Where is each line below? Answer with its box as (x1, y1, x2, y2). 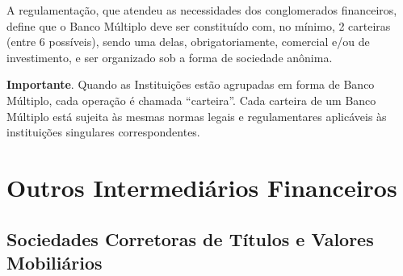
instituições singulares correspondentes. (6, 123, 200, 140)
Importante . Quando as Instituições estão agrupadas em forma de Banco (6, 76, 375, 93)
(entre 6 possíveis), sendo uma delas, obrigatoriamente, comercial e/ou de (6, 33, 370, 50)
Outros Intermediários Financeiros (6, 170, 397, 203)
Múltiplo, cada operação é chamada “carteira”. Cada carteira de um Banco (6, 91, 376, 108)
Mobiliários (6, 249, 103, 274)
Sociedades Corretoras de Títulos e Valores (6, 226, 374, 251)
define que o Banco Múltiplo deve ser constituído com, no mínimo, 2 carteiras (6, 17, 391, 34)
